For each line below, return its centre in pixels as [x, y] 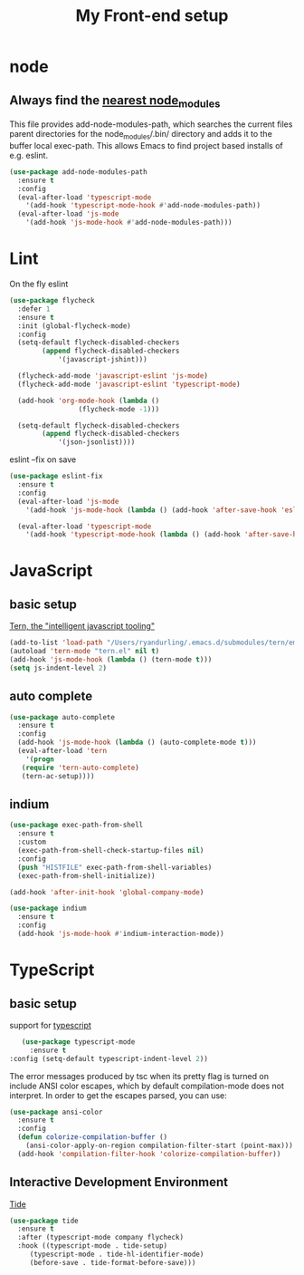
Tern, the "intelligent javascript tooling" [82, 626]
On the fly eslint [39, 284]
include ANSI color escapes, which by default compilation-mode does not [147, 1086]
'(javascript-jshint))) [102, 360]
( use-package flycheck [52, 301]
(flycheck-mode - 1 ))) [119, 409]
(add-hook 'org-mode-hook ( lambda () [89, 401]
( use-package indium [48, 908]
